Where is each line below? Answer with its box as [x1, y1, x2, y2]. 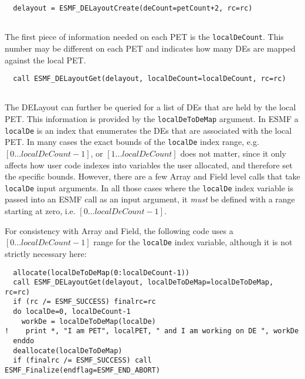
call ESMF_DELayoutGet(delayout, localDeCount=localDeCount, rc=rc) [13, 75, 286, 83]
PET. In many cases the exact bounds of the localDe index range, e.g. [5, 136, 259, 148]
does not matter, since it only [180, 147, 287, 160]
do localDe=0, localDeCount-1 [13, 307, 131, 316]
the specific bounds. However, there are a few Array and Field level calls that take [5, 170, 300, 182]
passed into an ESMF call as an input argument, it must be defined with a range [5, 193, 295, 205]
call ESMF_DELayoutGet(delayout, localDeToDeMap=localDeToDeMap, [13, 278, 274, 287]
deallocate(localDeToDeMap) [13, 346, 123, 355]
